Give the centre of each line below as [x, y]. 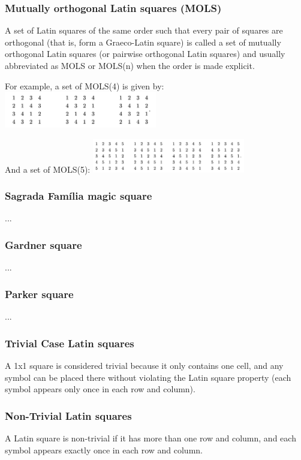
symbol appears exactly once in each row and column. [104, 450]
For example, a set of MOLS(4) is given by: [85, 85]
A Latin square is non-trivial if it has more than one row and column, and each [150, 438]
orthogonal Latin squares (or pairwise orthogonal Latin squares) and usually [145, 54]
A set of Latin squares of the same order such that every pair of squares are [144, 30]
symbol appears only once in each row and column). [100, 389]
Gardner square [43, 245]
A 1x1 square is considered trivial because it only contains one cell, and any [144, 365]
